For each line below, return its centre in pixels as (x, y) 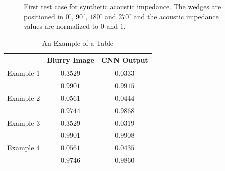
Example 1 (24, 73)
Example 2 (24, 97)
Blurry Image (71, 60)
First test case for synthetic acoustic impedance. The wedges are (123, 6)
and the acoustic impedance (176, 16)
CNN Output (125, 60)
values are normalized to (61, 26)
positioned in (44, 16)
